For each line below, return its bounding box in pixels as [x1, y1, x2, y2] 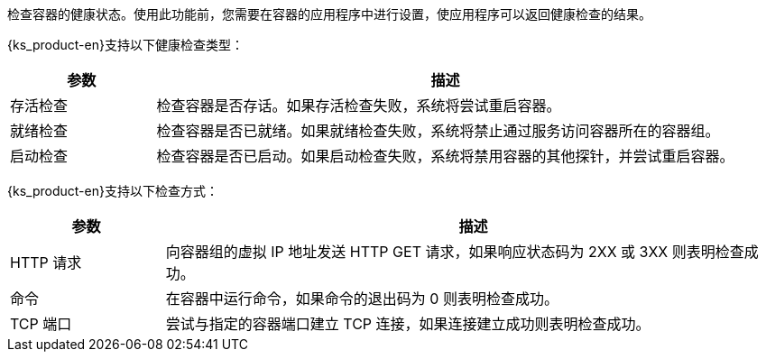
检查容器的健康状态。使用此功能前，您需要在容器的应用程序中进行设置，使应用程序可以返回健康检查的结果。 [7, 6, 651, 22]
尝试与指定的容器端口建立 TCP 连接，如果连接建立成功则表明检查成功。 [165, 315, 651, 333]
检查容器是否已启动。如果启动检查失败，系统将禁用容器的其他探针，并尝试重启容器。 [156, 147, 734, 165]
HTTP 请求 [10, 253, 82, 272]
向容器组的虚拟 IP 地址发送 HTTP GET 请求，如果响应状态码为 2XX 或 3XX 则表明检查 [165, 243, 744, 261]
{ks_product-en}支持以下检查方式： [7, 183, 218, 198]
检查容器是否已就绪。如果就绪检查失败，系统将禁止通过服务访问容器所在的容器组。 [156, 122, 720, 140]
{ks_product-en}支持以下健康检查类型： [7, 37, 244, 52]
